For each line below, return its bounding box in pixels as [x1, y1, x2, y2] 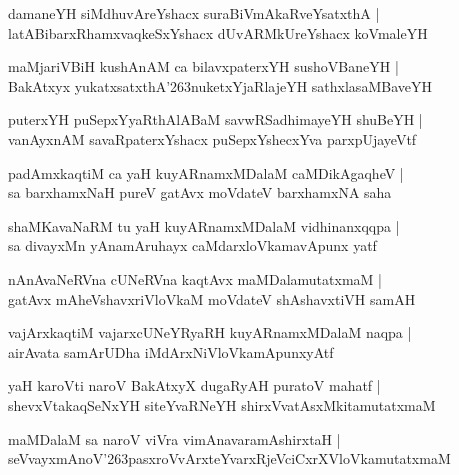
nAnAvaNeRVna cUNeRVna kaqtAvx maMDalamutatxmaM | [8, 268, 382, 289]
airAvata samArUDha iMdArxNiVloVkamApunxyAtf [8, 341, 334, 362]
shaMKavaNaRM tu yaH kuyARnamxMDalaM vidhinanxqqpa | [8, 215, 400, 236]
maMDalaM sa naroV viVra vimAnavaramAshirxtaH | [8, 428, 341, 449]
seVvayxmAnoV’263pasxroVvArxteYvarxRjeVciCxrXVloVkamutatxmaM [8, 448, 451, 469]
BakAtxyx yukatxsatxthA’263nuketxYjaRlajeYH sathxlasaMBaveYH [8, 75, 432, 96]
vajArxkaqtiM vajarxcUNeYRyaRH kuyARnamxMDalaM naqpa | [8, 322, 412, 343]
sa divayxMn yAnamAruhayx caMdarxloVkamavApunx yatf [8, 235, 377, 256]
